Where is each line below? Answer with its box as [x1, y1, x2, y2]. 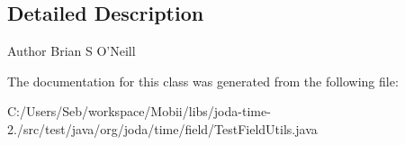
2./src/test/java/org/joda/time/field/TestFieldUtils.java [7, 119, 318, 138]
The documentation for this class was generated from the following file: [7, 71, 399, 90]
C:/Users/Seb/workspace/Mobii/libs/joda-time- [7, 102, 271, 121]
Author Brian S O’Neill [7, 41, 136, 60]
